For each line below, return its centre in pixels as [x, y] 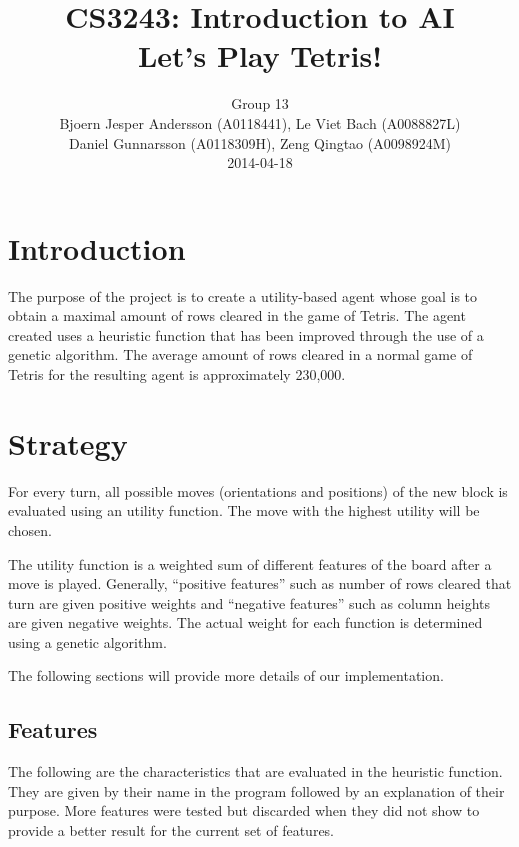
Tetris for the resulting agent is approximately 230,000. [177, 374]
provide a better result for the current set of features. [171, 830]
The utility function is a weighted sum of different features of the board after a [250, 563]
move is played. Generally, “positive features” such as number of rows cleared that [260, 583]
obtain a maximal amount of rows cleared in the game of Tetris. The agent [237, 315]
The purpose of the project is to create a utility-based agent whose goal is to [243, 295]
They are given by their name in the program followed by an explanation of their [256, 790]
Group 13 [260, 103]
